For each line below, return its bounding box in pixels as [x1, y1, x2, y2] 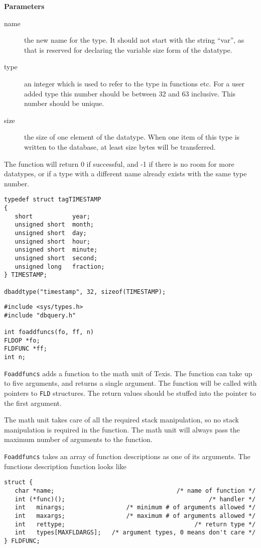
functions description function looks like [4, 461, 126, 471]
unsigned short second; [15, 254, 98, 262]
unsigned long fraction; [15, 263, 105, 270]
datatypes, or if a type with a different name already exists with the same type [4, 168, 247, 179]
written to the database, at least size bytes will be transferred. [24, 141, 216, 152]
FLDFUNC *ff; [4, 345, 47, 353]
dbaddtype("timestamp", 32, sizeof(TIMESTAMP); [4, 288, 166, 295]
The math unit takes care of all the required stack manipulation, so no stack [4, 414, 239, 425]
